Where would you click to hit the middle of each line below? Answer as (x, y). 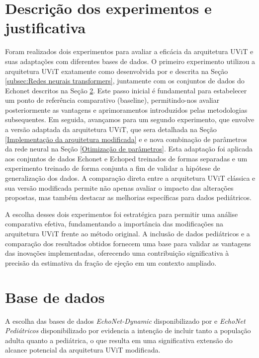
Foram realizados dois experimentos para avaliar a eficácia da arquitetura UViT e (129, 51)
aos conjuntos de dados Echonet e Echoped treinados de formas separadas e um (126, 158)
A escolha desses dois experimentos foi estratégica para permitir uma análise (122, 214)
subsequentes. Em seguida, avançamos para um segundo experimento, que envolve (130, 119)
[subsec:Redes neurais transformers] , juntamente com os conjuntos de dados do (125, 81)
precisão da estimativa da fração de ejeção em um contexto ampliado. (111, 262)
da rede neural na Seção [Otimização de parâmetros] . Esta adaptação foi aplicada (129, 149)
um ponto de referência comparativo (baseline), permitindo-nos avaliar (112, 100)
